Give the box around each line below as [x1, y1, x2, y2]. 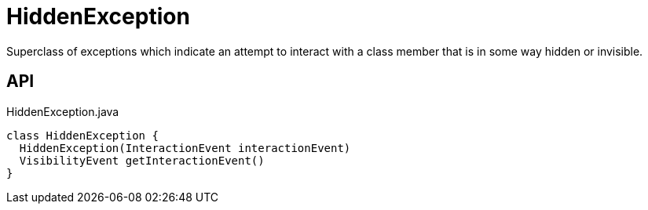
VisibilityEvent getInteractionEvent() [19, 154, 265, 167]
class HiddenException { [6, 129, 159, 142]
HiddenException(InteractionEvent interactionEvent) [19, 141, 351, 154]
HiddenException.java [6, 104, 119, 118]
